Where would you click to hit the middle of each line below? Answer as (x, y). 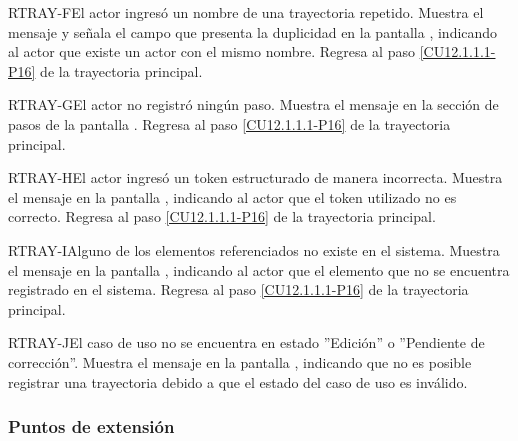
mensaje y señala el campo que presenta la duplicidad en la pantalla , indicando (253, 31)
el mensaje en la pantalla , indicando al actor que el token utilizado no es (232, 196)
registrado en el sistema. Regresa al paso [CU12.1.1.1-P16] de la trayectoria (238, 289)
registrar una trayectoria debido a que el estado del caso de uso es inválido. (238, 381)
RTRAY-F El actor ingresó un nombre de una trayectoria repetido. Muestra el (246, 12)
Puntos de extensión (91, 426)
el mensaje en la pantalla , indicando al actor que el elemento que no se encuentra (259, 269)
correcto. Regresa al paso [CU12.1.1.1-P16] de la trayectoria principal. (222, 216)
